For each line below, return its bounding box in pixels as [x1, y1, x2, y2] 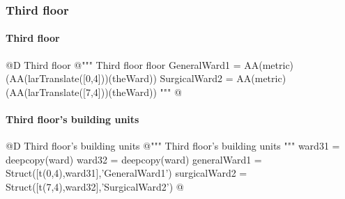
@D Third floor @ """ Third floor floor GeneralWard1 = [6, 57, 241, 72]
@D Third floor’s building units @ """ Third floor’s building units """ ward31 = [6, 138, 340, 153]
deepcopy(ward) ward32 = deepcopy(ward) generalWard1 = [6, 152, 262, 166]
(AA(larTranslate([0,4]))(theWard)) [6, 71, 157, 86]
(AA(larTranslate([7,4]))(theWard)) [6, 84, 157, 99]
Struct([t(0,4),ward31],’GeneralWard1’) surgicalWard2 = [6, 166, 247, 180]
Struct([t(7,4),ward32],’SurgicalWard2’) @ [6, 180, 184, 193]
